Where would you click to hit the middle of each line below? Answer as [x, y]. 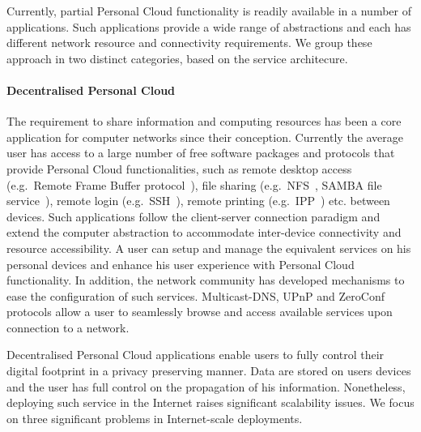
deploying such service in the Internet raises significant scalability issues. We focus [210, 402]
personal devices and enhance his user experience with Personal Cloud [181, 264]
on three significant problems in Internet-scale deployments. [155, 418]
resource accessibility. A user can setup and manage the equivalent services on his [209, 248]
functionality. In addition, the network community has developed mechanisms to [206, 280]
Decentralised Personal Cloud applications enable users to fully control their [196, 355]
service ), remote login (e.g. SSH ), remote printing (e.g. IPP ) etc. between [198, 201]
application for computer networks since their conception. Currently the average [205, 137]
